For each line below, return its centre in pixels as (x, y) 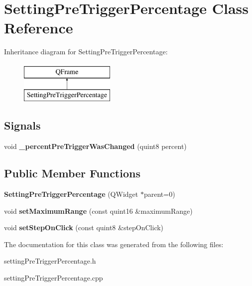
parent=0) (159, 194)
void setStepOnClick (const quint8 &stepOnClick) (84, 227)
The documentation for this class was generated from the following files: (114, 244)
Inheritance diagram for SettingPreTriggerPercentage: (86, 52)
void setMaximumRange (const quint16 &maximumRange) (98, 211)
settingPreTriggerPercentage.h (50, 261)
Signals (22, 125)
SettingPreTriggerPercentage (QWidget (71, 194)
